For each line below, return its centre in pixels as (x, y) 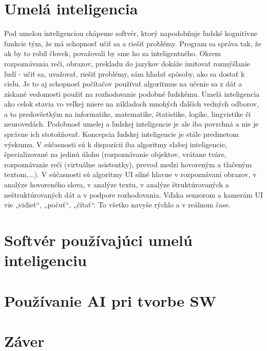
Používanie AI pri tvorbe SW (110, 300)
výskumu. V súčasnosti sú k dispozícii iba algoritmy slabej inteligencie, (116, 144)
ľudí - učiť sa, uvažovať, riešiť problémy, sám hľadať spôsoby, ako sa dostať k (125, 73)
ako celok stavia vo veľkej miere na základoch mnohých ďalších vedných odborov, (132, 104)
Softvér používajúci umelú (98, 240)
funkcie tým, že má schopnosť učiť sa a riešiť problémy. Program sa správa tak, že (133, 43)
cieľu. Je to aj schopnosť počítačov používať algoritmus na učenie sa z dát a (123, 84)
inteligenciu (45, 260)
